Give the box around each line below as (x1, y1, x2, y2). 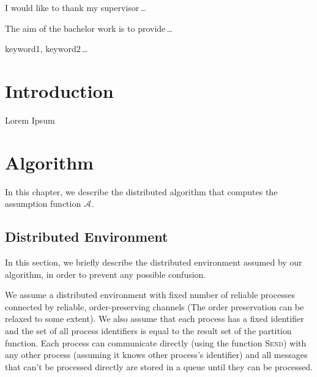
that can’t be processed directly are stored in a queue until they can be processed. (5, 360, 313, 373)
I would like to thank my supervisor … (5, 1, 146, 13)
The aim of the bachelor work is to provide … (5, 21, 173, 34)
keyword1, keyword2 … (5, 42, 88, 55)
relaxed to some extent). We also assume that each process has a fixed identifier (5, 312, 304, 325)
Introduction (5, 78, 114, 103)
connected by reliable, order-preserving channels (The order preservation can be (5, 300, 304, 313)
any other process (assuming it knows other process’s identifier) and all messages (5, 348, 308, 361)
